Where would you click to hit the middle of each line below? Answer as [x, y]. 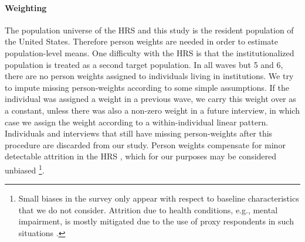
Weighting [26, 7]
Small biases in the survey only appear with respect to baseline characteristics [159, 198]
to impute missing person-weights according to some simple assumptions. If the [147, 87]
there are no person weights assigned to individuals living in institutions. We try [149, 76]
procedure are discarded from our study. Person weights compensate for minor [145, 144]
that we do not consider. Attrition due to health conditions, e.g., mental [148, 209]
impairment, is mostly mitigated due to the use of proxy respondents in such [156, 221]
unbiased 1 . [25, 169]
